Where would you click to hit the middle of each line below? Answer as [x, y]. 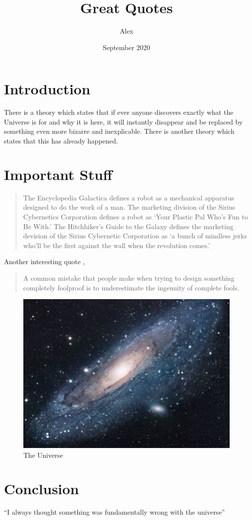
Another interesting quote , [45, 261]
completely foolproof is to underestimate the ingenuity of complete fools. [131, 287]
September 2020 [126, 47]
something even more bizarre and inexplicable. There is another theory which [119, 131]
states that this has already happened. [61, 141]
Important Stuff [58, 174]
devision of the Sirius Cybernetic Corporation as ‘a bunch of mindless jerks [135, 236]
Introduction [47, 89]
